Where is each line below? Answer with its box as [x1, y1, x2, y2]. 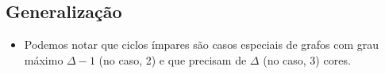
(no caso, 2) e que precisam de [98, 51, 247, 68]
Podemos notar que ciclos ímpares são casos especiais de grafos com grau [24, 36, 379, 53]
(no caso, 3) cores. [263, 51, 351, 68]
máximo [24, 51, 64, 68]
